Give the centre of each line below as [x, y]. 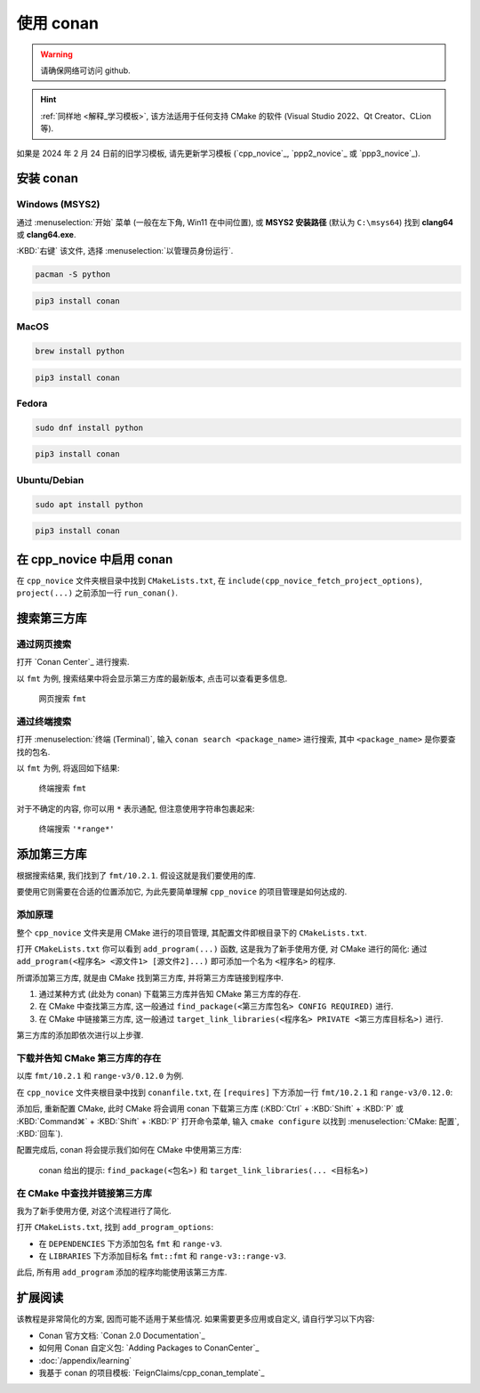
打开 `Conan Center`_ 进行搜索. [73, 662]
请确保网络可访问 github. [85, 70]
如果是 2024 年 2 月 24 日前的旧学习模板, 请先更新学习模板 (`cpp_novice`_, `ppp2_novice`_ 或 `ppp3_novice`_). [219, 153]
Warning [56, 54]
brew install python [80, 351]
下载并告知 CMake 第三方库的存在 [89, 1058]
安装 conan [48, 178]
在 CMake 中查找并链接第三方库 [84, 1193]
